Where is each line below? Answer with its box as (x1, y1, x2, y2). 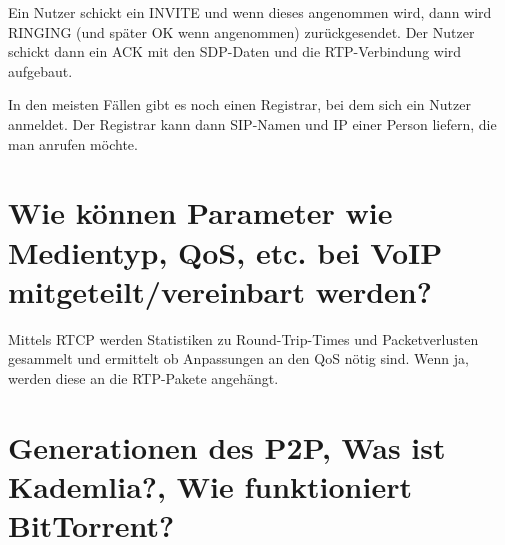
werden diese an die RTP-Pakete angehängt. (8, 367, 279, 388)
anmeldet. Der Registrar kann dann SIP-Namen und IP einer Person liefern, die (8, 113, 497, 134)
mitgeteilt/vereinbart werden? (8, 270, 432, 311)
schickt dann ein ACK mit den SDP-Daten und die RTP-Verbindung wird (8, 41, 462, 62)
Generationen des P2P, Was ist (8, 426, 446, 467)
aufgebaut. (8, 60, 73, 81)
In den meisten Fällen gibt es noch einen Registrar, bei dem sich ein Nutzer (8, 94, 471, 115)
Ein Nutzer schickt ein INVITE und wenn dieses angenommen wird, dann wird (8, 2, 492, 22)
